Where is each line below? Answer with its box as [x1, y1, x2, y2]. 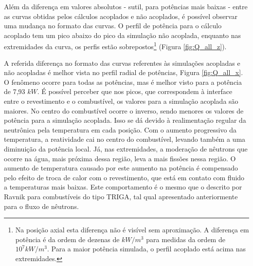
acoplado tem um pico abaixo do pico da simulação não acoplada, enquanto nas [4, 30, 241, 40]
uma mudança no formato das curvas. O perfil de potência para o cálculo [4, 20, 222, 31]
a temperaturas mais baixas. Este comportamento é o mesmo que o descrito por [4, 182, 242, 192]
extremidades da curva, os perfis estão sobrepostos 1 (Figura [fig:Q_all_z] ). [4, 40, 227, 52]
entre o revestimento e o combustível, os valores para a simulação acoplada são [4, 96, 238, 106]
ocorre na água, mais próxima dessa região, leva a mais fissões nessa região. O [4, 153, 236, 163]
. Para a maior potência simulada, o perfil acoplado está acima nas [47, 244, 246, 254]
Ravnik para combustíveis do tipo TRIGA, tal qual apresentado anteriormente [4, 191, 238, 201]
